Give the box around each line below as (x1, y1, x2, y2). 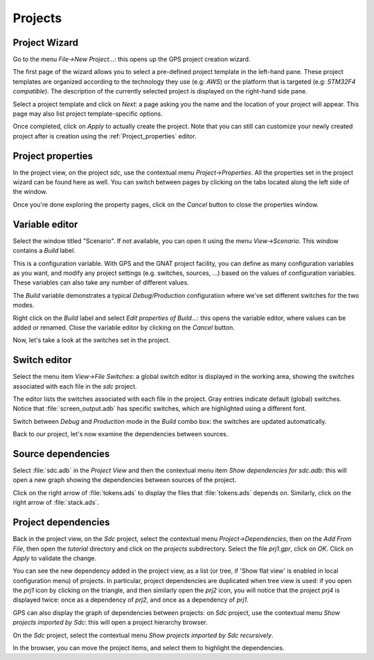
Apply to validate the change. (12, 554, 97, 562)
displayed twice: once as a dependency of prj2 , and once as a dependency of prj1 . (12, 596, 249, 604)
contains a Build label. (12, 247, 76, 255)
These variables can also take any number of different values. (12, 278, 190, 287)
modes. (12, 301, 35, 310)
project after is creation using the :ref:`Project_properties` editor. (12, 132, 197, 140)
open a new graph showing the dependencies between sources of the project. (12, 476, 237, 484)
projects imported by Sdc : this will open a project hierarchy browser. (12, 618, 208, 627)
